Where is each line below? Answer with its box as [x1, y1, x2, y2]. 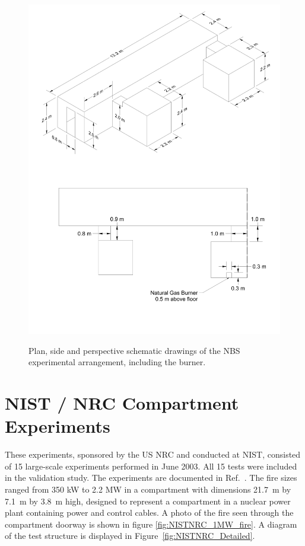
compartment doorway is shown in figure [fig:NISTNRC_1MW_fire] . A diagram [5, 518, 297, 530]
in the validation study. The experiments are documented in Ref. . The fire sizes [5, 471, 297, 484]
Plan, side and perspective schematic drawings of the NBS [28, 344, 240, 356]
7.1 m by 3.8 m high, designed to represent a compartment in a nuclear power [5, 494, 291, 507]
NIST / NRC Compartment [5, 391, 239, 415]
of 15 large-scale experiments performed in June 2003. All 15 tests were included [5, 459, 297, 472]
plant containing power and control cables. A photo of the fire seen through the [5, 506, 294, 519]
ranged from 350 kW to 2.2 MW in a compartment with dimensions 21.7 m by [5, 483, 291, 496]
